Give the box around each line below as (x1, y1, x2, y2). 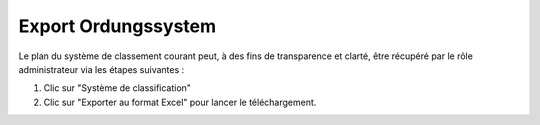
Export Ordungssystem (18, 15, 217, 37)
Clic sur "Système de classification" (43, 82, 192, 94)
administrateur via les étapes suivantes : (18, 63, 185, 75)
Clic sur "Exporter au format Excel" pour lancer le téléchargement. (43, 96, 317, 108)
